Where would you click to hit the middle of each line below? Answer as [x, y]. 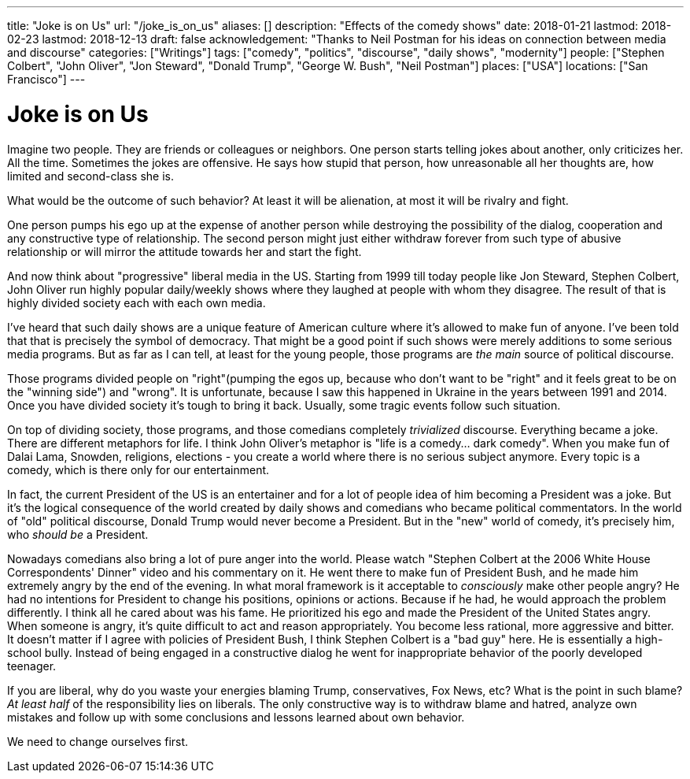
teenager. [32, 666]
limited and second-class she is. [90, 176]
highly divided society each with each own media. [137, 302]
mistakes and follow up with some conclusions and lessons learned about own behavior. [236, 717]
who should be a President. [78, 534]
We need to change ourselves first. [98, 741]
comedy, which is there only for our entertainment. [138, 469]
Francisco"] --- [46, 79]
